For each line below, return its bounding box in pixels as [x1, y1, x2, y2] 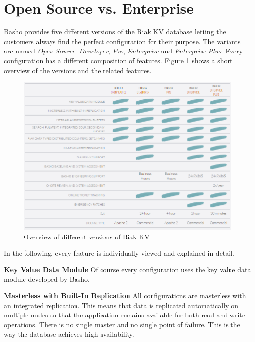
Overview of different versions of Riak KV [24, 231, 150, 241]
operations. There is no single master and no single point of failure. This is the [4, 319, 240, 329]
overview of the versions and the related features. [4, 65, 152, 75]
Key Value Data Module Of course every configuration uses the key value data [4, 264, 251, 274]
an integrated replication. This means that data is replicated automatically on [4, 300, 238, 310]
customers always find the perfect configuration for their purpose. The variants [4, 36, 241, 46]
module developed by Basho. [4, 274, 90, 284]
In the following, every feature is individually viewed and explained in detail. [4, 248, 234, 258]
